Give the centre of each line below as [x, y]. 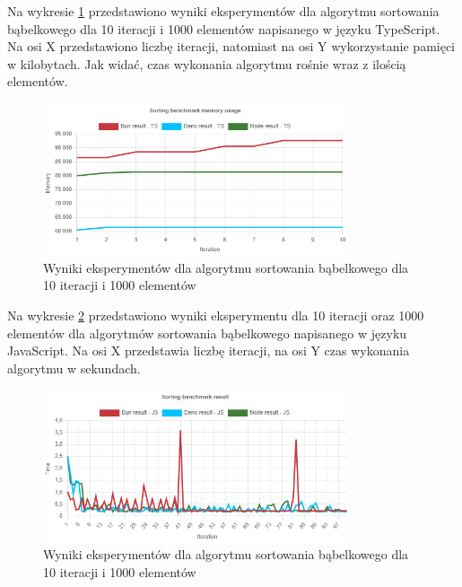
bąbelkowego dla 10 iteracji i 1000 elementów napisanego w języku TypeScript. [224, 28]
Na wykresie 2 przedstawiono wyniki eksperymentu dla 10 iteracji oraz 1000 [216, 315]
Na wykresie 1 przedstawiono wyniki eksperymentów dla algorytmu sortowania [223, 11]
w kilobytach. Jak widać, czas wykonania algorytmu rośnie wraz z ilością [207, 63]
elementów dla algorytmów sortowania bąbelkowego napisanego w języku [207, 333]
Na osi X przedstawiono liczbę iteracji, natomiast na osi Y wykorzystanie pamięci [231, 46]
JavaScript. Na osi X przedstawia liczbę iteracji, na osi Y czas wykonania [209, 350]
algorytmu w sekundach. [74, 368]
